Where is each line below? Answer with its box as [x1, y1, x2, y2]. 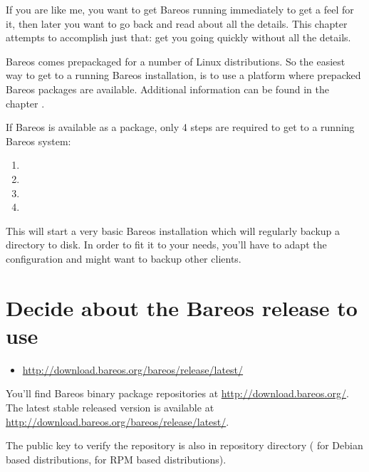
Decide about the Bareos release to [6, 293, 358, 322]
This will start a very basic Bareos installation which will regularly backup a [6, 223, 340, 238]
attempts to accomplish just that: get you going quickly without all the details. [6, 30, 351, 45]
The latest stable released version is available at [6, 400, 214, 414]
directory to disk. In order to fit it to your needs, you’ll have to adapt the [6, 237, 327, 252]
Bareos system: [6, 133, 71, 148]
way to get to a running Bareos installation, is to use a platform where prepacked [6, 68, 361, 83]
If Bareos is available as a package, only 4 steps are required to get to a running [6, 120, 355, 135]
